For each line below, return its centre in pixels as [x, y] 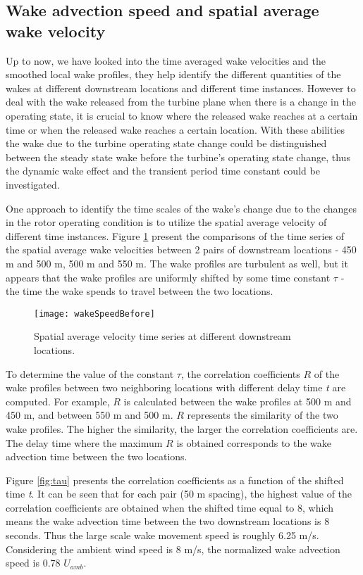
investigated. [33, 184]
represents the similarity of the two [263, 415]
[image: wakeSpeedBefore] [94, 314]
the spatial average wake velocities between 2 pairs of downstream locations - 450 [181, 249]
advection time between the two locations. [97, 456]
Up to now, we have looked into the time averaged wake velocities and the [166, 60]
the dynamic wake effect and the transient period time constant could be [163, 171]
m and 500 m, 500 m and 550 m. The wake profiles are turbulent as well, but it [177, 263]
